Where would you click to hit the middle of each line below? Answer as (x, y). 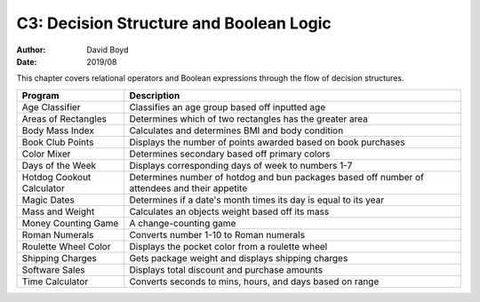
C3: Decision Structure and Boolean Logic (174, 23)
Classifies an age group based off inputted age (228, 107)
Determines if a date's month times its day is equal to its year (257, 200)
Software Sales (53, 269)
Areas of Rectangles (64, 118)
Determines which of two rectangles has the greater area (249, 118)
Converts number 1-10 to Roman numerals (217, 234)
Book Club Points (58, 142)
